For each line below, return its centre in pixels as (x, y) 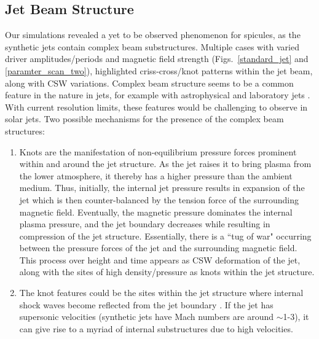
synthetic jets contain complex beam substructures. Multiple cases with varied (152, 46)
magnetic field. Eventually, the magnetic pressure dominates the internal (156, 212)
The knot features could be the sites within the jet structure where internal (161, 293)
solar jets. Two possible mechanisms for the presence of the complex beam (144, 119)
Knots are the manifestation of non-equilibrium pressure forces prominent (158, 151)
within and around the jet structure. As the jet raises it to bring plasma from (165, 164)
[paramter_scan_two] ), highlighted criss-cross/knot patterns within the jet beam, (159, 70)
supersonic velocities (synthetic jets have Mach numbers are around (147, 317)
